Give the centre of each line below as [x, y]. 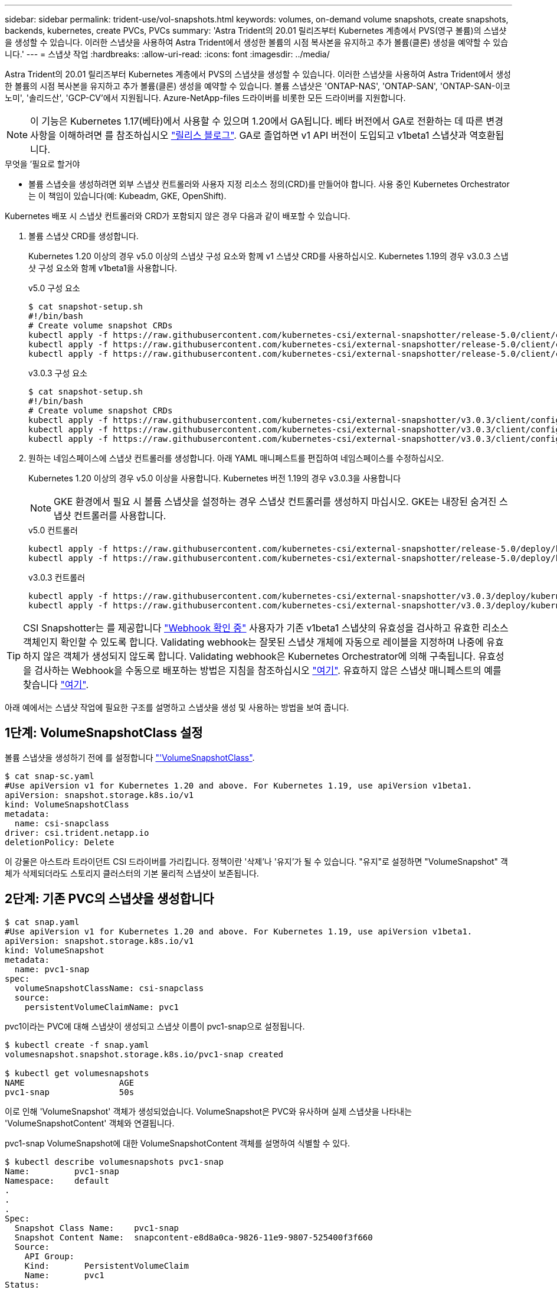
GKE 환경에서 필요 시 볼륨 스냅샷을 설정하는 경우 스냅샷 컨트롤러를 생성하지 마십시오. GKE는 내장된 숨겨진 [275, 501]
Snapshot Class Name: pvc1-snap [97, 1228]
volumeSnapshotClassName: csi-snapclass [109, 988]
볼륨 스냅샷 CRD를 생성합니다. [83, 236]
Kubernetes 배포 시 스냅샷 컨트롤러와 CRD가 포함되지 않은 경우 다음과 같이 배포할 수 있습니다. [178, 216]
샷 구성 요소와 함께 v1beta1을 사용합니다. [103, 268]
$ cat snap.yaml [42, 922]
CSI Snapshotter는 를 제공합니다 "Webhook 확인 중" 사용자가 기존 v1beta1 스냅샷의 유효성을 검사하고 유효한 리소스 [266, 628]
